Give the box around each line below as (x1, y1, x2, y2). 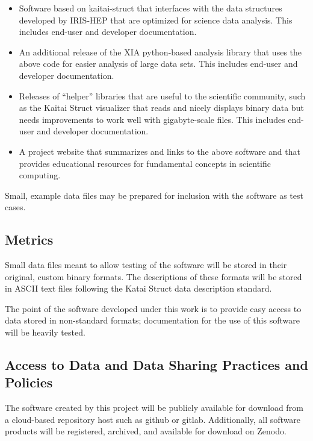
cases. (5, 201, 26, 213)
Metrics (5, 230, 54, 249)
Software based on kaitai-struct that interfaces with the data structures (19, 2, 282, 14)
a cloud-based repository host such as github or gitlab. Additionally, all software (5, 413, 301, 425)
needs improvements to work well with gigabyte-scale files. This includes (19, 113, 285, 125)
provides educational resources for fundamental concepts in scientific (19, 157, 271, 169)
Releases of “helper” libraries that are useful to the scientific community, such (19, 89, 306, 102)
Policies (5, 373, 53, 392)
